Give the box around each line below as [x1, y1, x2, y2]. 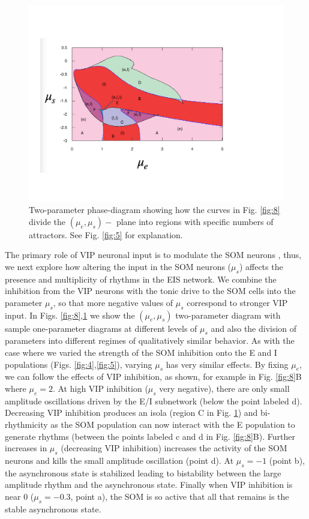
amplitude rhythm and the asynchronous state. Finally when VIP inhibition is [5, 478, 293, 491]
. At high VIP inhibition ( [52, 382, 148, 395]
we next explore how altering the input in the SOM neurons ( [5, 260, 232, 272]
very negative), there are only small [159, 382, 290, 395]
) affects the [239, 260, 283, 272]
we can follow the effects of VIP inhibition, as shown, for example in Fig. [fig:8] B [5, 370, 302, 383]
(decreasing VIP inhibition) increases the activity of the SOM [61, 442, 287, 454]
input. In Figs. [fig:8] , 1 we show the [5, 308, 135, 321]
